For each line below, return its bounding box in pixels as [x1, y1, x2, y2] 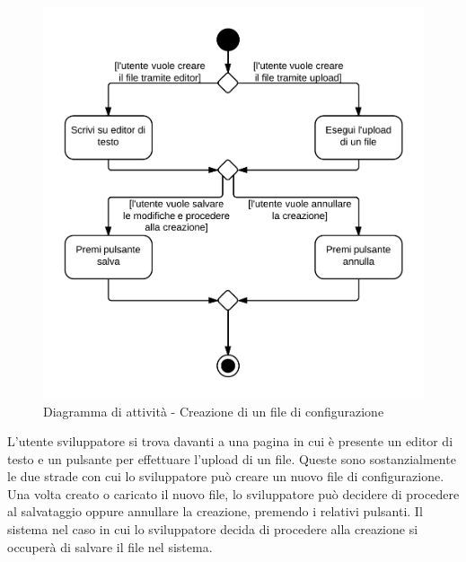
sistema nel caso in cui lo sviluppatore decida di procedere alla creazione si [7, 520, 418, 539]
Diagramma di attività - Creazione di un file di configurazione [43, 401, 384, 420]
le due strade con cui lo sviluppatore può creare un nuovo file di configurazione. [7, 467, 444, 486]
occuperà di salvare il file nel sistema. [7, 537, 213, 556]
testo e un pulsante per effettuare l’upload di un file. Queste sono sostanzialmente [7, 449, 456, 468]
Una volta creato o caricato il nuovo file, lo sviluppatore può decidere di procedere [7, 484, 460, 503]
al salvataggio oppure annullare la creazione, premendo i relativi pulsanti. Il [7, 502, 423, 521]
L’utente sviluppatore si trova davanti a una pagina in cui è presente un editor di [7, 432, 453, 451]
